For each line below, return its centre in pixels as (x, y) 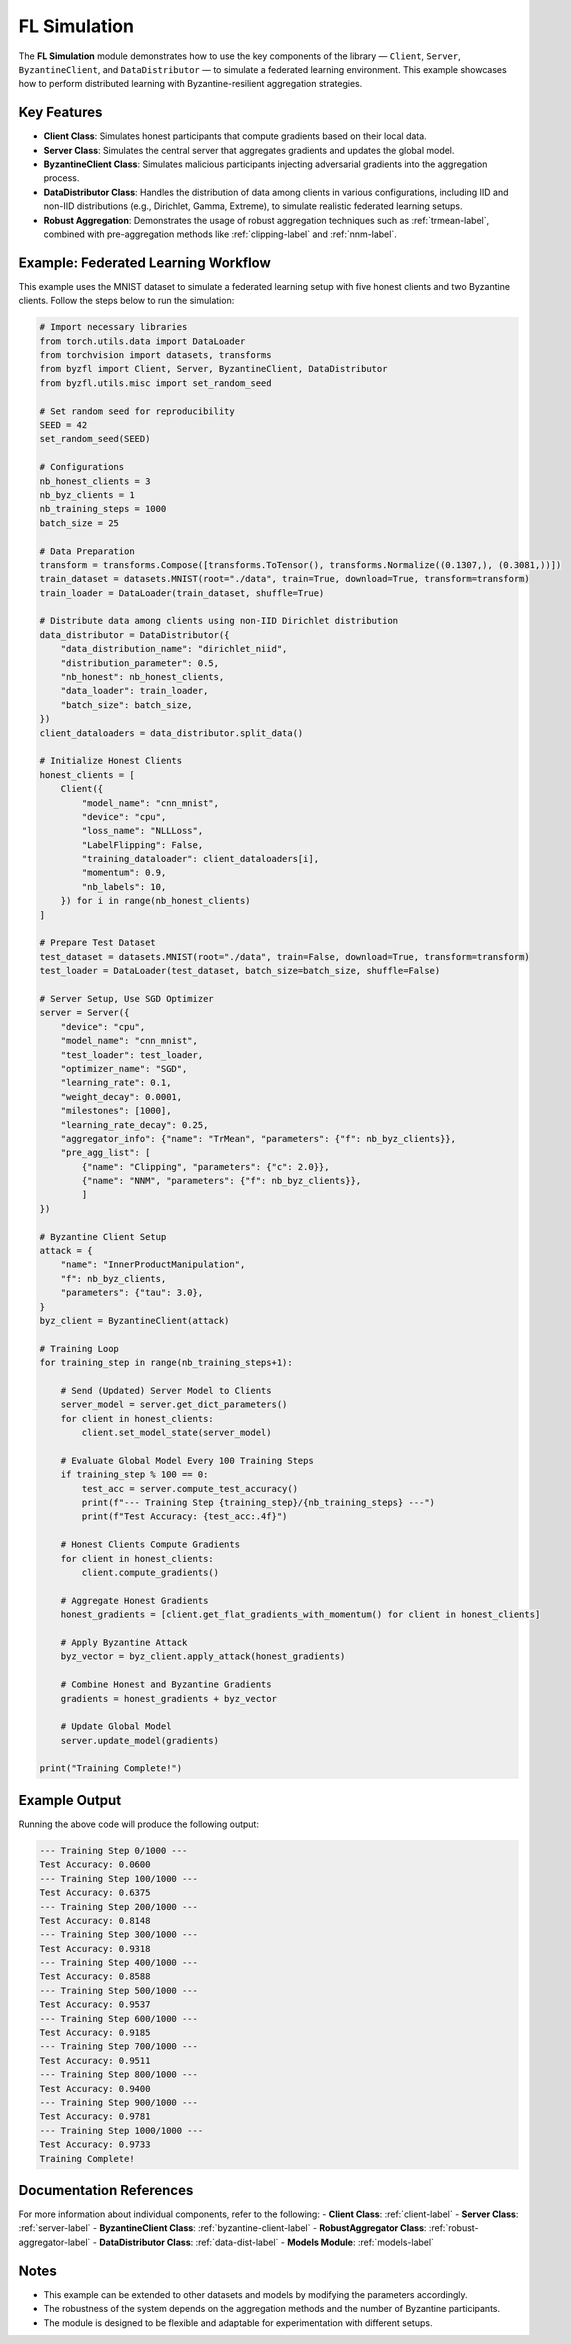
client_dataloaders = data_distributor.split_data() (171, 733)
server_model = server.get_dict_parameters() (174, 1404)
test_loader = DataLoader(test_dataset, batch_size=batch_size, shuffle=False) (240, 971)
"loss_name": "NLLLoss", (142, 831)
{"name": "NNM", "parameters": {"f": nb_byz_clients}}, (221, 1181)
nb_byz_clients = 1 (87, 494)
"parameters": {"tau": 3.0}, (132, 1293)
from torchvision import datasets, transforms (155, 355)
